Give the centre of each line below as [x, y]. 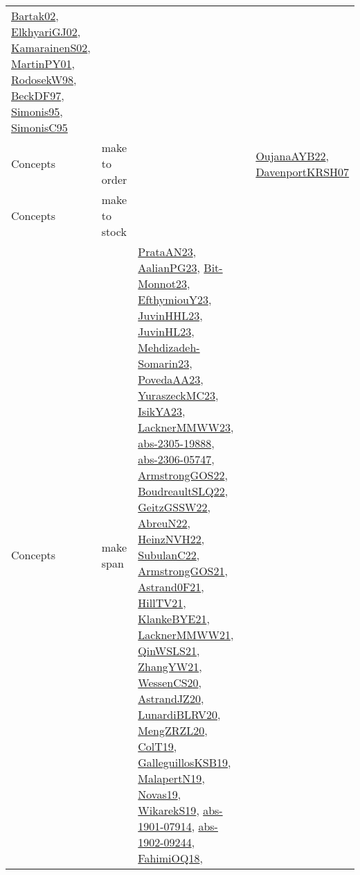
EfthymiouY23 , [175, 299]
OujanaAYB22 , [292, 155]
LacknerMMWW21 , [186, 635]
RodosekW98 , [44, 79]
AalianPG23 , [169, 267]
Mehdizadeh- [169, 347]
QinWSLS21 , [169, 651]
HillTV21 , [162, 603]
